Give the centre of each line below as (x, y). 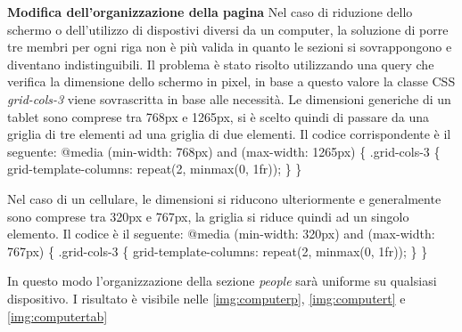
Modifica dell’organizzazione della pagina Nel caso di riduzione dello (210, 12)
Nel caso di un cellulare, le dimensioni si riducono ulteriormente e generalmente (224, 198)
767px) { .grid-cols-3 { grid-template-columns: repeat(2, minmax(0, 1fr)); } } (218, 251)
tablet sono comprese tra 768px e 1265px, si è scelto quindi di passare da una (219, 116)
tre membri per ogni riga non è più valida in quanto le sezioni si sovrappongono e (230, 47)
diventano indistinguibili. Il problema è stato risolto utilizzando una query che (221, 64)
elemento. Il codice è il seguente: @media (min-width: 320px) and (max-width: (221, 234)
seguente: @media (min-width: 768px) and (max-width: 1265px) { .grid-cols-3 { (224, 151)
